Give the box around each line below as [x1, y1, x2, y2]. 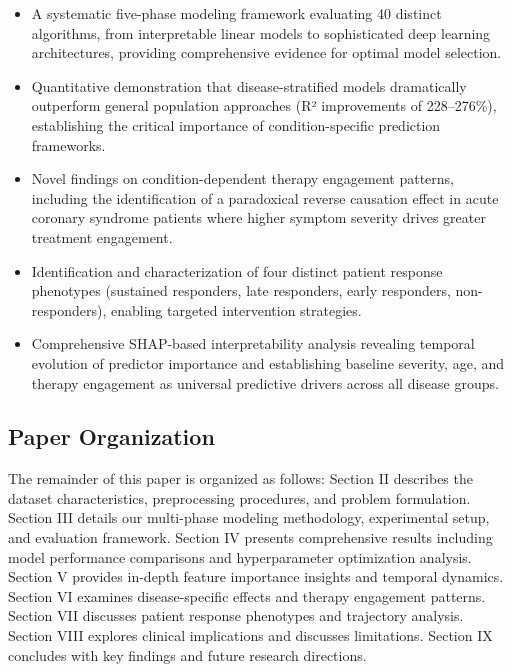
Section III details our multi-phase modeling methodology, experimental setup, [8, 507, 490, 528]
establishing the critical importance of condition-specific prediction [31, 114, 441, 135]
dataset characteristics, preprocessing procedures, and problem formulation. [8, 487, 471, 508]
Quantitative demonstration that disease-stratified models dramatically [31, 75, 467, 96]
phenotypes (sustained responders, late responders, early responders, [31, 280, 451, 301]
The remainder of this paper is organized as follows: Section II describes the [8, 468, 473, 489]
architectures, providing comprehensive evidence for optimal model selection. [31, 42, 502, 63]
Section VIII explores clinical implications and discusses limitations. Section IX [8, 625, 493, 646]
